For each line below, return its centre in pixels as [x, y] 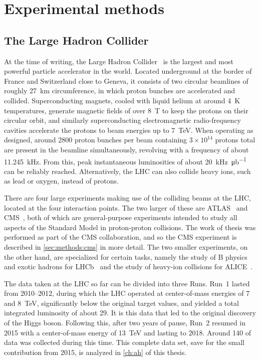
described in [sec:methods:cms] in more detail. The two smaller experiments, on [126, 246]
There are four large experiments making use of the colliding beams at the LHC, [127, 197]
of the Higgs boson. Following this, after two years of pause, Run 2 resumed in [125, 323]
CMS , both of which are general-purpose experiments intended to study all [121, 217]
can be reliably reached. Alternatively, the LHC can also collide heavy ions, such [127, 171]
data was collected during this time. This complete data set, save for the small [124, 342]
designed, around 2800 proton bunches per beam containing [96, 140]
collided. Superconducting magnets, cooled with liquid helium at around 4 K [122, 100]
